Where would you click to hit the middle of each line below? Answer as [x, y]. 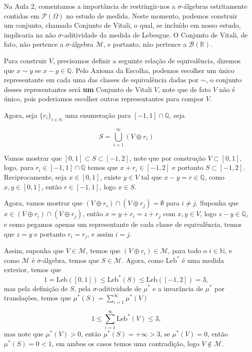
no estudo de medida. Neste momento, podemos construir [152, 15]
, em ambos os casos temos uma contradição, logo [126, 343]
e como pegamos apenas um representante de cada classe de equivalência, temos [123, 224]
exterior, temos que [33, 269]
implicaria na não [30, 34]
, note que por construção [168, 157]
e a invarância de [178, 288]
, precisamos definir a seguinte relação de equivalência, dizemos [147, 60]
